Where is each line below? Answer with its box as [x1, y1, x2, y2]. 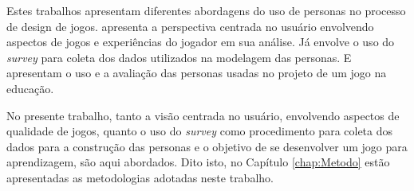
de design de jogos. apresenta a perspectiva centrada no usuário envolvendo [6, 18, 374, 34]
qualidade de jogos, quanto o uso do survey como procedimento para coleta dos [6, 123, 393, 139]
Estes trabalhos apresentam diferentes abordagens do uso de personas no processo [6, 2, 406, 18]
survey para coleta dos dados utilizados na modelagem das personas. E [6, 49, 352, 65]
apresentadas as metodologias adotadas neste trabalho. [6, 169, 274, 185]
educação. [6, 80, 54, 96]
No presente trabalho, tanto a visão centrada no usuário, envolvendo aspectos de [6, 107, 400, 123]
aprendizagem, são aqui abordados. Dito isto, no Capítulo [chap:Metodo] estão [6, 154, 390, 170]
